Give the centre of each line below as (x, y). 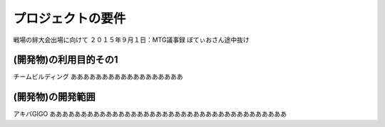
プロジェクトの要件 (70, 18)
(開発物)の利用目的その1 (66, 60)
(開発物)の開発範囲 (54, 97)
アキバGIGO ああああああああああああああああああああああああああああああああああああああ (150, 114)
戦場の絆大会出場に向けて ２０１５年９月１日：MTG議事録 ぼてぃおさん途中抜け (131, 40)
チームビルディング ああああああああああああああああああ (98, 77)
